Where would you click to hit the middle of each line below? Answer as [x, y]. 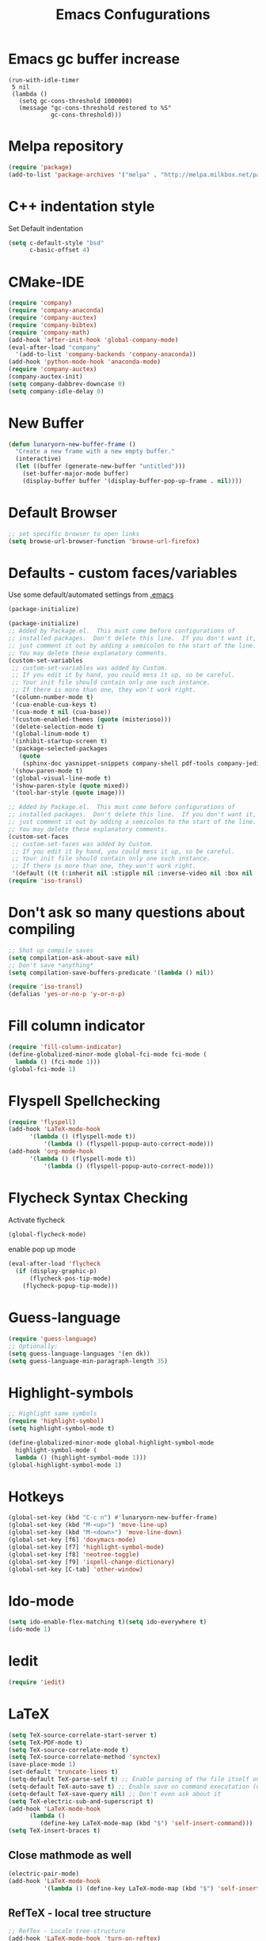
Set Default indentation [46, 228]
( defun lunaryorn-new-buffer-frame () [72, 444]
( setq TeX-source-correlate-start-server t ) [83, 1735]
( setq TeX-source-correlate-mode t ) [68, 1750]
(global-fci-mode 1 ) [42, 1069]
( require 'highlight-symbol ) [56, 1421]
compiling [42, 930]
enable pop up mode [42, 1249]
